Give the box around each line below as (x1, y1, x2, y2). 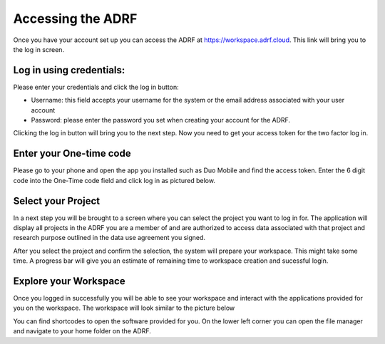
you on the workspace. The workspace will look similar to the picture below (13, 303, 235, 313)
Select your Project (13, 194, 100, 207)
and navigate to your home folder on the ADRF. (13, 327, 151, 335)
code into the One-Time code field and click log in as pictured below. (13, 176, 215, 184)
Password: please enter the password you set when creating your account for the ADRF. (31, 116, 291, 125)
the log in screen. (13, 45, 64, 53)
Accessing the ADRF (13, 11, 138, 26)
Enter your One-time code (13, 147, 131, 160)
